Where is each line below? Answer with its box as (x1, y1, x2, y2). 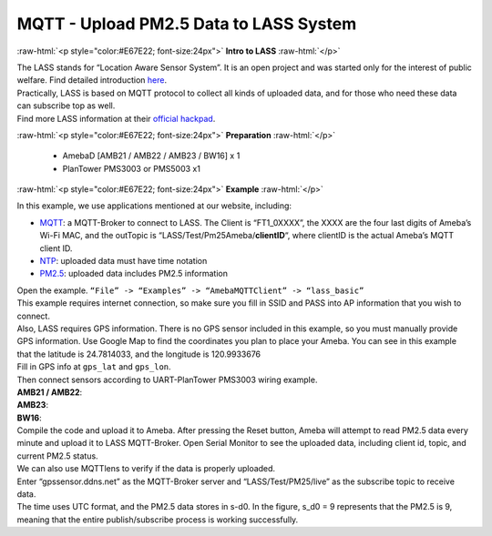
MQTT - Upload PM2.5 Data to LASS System (16, 14, 357, 34)
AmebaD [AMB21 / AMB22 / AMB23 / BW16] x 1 (62, 150, 241, 161)
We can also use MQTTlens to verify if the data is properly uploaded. (16, 463, 276, 474)
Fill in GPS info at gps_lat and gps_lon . (16, 361, 172, 372)
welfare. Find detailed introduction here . (16, 75, 168, 86)
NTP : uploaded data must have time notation (39, 256, 208, 267)
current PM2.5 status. (16, 450, 99, 461)
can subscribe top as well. (16, 100, 116, 111)
